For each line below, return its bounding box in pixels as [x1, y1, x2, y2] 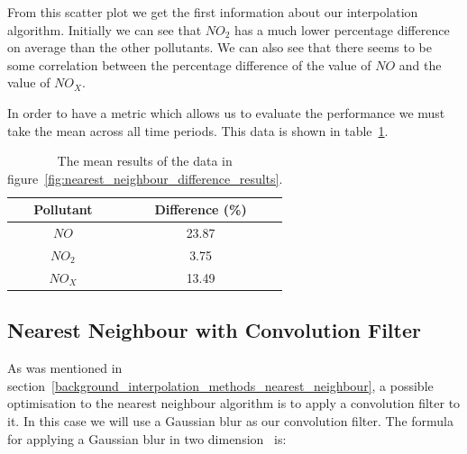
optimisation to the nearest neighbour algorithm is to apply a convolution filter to [7, 394, 461, 413]
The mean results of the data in [57, 151, 233, 170]
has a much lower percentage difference [234, 20, 450, 39]
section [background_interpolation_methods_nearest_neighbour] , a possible [7, 376, 434, 395]
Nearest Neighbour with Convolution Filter [7, 316, 421, 344]
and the [398, 55, 442, 74]
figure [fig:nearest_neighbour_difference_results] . [7, 168, 283, 187]
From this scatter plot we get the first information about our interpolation [7, 3, 418, 21]
